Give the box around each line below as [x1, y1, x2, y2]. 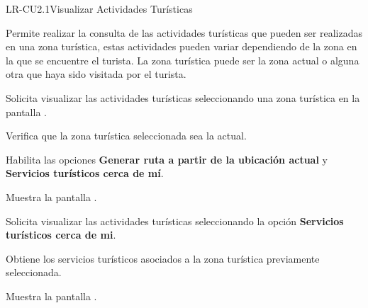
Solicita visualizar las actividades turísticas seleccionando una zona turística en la [6, 90, 360, 105]
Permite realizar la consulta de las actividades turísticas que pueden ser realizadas [6, 25, 362, 40]
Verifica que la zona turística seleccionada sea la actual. [6, 128, 247, 143]
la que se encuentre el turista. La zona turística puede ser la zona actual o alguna [6, 52, 359, 67]
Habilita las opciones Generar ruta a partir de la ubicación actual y [6, 152, 328, 166]
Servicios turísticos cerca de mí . [6, 166, 164, 181]
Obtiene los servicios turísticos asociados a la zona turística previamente [6, 251, 320, 266]
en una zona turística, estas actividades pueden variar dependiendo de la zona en [6, 39, 357, 54]
